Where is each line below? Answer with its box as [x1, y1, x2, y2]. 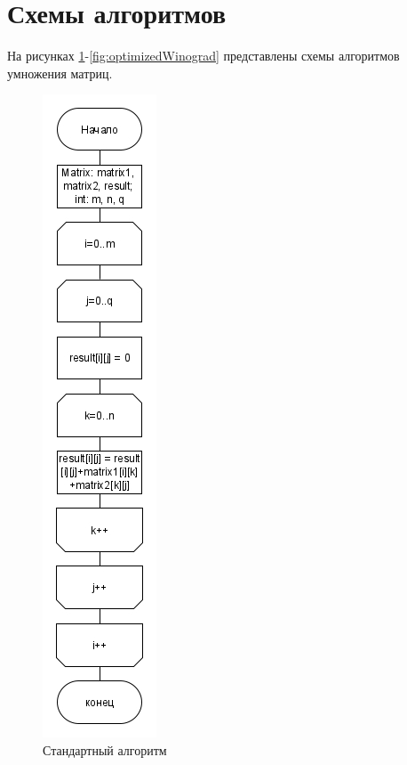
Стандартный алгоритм [43, 740, 167, 759]
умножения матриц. [7, 63, 113, 82]
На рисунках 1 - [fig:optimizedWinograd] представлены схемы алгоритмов [7, 46, 400, 65]
